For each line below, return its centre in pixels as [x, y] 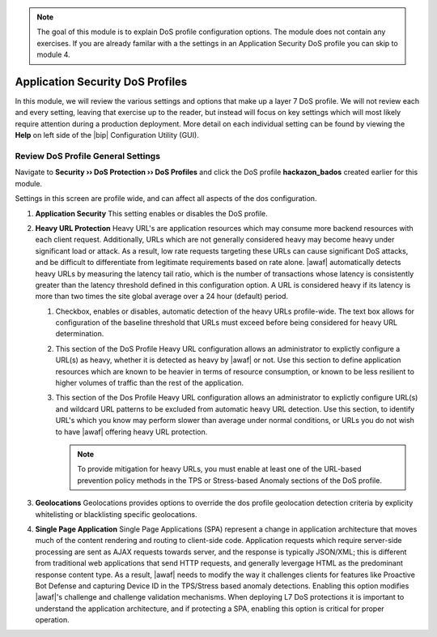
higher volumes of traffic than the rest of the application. [150, 383]
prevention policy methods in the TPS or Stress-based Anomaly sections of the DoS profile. [229, 480]
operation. [52, 620]
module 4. [53, 55]
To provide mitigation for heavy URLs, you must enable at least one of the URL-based [219, 469]
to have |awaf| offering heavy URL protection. [132, 432]
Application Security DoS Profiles [101, 81]
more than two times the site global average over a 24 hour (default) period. [162, 297]
